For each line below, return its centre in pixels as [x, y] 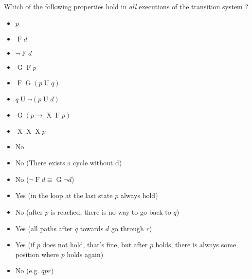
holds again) [85, 254]
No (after [29, 211]
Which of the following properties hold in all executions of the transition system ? [126, 6]
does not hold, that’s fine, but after [95, 245]
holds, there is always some [196, 245]
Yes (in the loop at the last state [64, 195]
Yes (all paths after [44, 228]
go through [127, 228]
